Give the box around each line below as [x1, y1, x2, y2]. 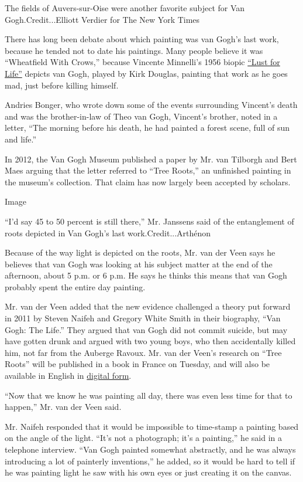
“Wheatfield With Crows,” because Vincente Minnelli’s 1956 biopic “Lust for [5, 56, 280, 68]
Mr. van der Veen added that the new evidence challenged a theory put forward [5, 300, 291, 313]
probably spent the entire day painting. [5, 280, 146, 293]
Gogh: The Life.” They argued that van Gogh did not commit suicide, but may [5, 323, 288, 335]
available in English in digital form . [5, 369, 132, 382]
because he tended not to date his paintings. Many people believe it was [5, 44, 263, 56]
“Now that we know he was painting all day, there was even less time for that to [5, 389, 292, 401]
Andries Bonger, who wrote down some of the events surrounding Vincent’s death [5, 99, 298, 111]
